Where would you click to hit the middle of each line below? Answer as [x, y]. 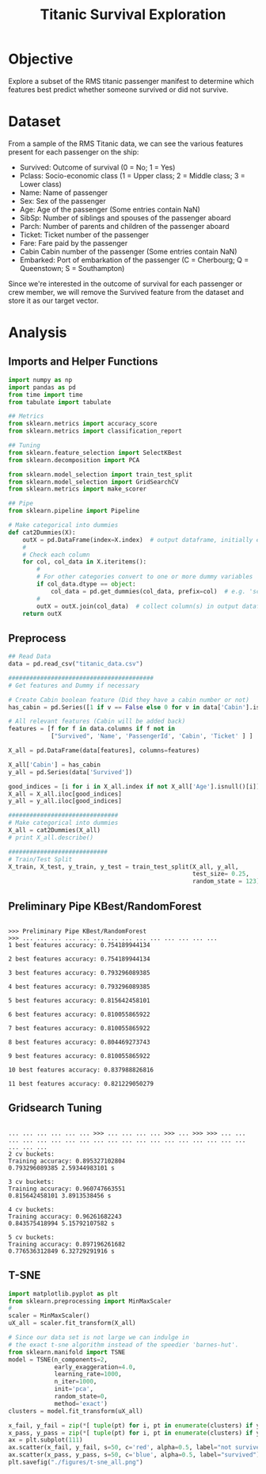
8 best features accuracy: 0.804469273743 [79, 1042]
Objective [41, 59]
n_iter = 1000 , [76, 1382]
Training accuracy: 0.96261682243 [65, 1216]
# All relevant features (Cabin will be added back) [97, 722]
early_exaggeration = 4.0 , [95, 1367]
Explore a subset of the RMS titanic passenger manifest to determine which [131, 81]
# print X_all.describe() [51, 838]
